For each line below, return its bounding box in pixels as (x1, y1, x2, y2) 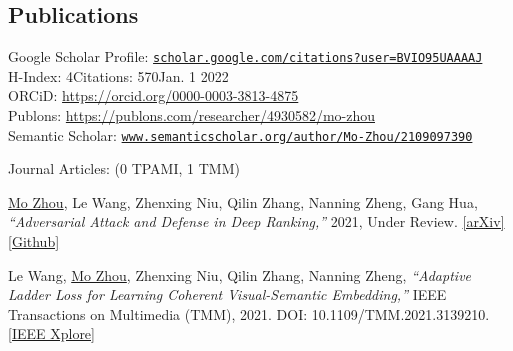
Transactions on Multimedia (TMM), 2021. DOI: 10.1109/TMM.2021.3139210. (8, 303, 490, 324)
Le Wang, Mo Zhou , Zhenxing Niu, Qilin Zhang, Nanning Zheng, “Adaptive (8, 264, 472, 285)
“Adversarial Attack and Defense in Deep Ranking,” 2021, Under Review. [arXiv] (8, 211, 505, 232)
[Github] (8, 231, 60, 252)
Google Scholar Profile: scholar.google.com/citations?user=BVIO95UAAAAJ (8, 46, 483, 67)
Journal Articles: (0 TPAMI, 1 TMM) (8, 158, 240, 179)
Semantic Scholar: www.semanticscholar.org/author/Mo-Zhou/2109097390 (8, 124, 473, 145)
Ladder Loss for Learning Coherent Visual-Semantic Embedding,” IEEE (8, 284, 447, 305)
